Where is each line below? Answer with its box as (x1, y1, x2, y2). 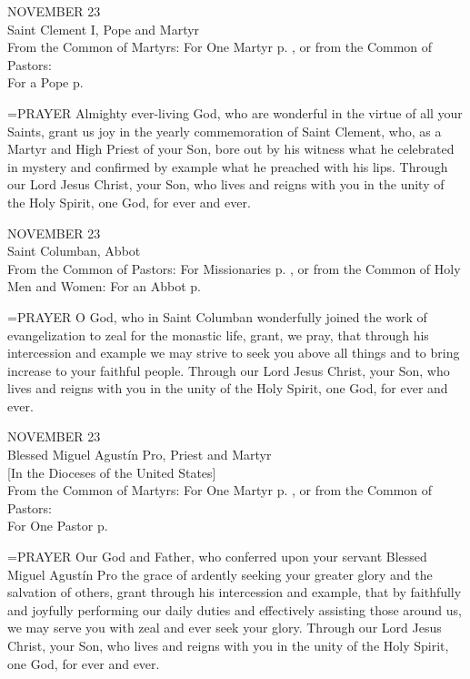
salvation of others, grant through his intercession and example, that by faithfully (7, 583, 462, 602)
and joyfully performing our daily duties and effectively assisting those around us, (7, 600, 463, 619)
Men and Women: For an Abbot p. (7, 277, 201, 296)
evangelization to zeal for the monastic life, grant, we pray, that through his (7, 325, 429, 344)
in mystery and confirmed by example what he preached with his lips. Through (7, 157, 448, 176)
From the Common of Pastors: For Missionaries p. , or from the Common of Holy (7, 258, 461, 278)
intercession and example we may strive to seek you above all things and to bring (7, 343, 460, 362)
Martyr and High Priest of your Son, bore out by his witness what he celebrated (7, 139, 455, 158)
